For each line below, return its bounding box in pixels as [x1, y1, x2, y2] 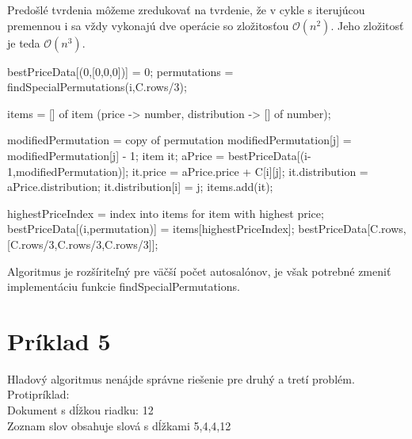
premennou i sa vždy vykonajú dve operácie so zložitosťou [7, 17, 289, 33]
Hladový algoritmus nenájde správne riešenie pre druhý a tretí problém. [7, 370, 355, 387]
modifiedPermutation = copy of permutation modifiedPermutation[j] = [7, 132, 352, 148]
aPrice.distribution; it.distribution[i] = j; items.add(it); [7, 178, 273, 195]
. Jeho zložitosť [330, 17, 404, 33]
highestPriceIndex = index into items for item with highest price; [7, 204, 324, 221]
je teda [7, 34, 40, 51]
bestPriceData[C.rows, [298, 220, 406, 237]
